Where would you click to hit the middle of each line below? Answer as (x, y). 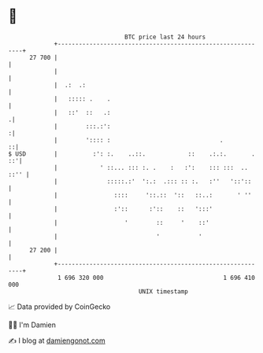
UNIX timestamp (163, 291)
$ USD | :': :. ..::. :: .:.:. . (132, 154)
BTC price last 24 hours (165, 37)
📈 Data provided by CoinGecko (59, 307)
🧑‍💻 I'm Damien (32, 325)
